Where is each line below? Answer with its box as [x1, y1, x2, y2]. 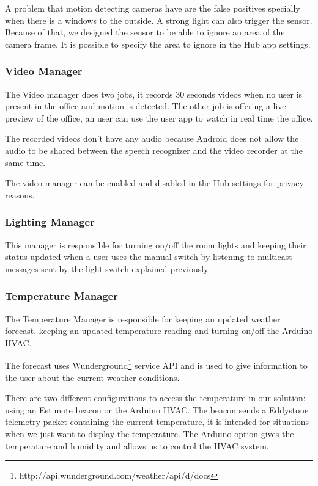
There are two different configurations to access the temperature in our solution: [5, 391, 306, 404]
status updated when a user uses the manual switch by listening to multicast [5, 250, 292, 263]
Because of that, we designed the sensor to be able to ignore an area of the [5, 26, 285, 38]
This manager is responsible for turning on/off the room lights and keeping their [5, 238, 306, 251]
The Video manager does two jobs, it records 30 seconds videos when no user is [5, 87, 303, 100]
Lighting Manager [5, 214, 95, 230]
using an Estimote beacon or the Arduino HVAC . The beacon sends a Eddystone [5, 403, 309, 416]
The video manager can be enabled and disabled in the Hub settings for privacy [5, 176, 304, 189]
